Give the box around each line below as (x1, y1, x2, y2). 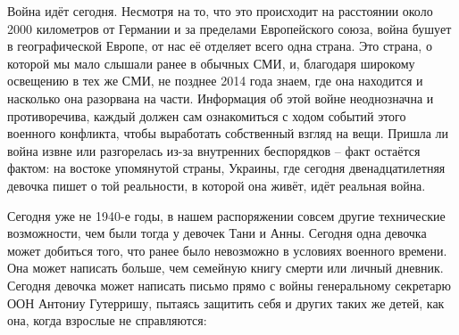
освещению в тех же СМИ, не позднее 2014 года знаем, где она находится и (7, 71, 423, 90)
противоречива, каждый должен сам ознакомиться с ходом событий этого (7, 106, 406, 125)
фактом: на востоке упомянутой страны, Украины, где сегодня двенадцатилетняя (7, 159, 446, 177)
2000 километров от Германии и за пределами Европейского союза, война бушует (7, 19, 452, 37)
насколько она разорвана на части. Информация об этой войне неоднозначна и (7, 88, 434, 107)
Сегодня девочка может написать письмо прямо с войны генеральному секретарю (7, 275, 451, 294)
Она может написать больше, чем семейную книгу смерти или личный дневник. (7, 258, 444, 277)
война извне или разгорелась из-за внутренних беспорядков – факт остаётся (7, 141, 421, 159)
